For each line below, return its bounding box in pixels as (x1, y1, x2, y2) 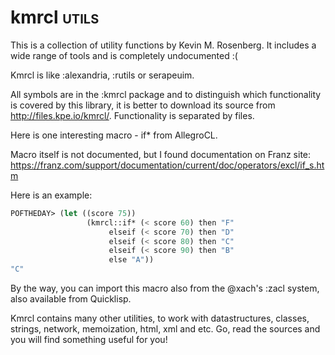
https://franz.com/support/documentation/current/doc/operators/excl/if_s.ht (10, 159, 325, 171)
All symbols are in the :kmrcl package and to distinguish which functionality (10, 88, 322, 100)
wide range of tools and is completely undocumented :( (10, 49, 238, 61)
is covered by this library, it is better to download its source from (10, 99, 276, 111)
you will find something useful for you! (10, 334, 168, 346)
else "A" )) (108, 255, 155, 265)
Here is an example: (10, 189, 93, 201)
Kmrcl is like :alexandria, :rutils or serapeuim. (10, 69, 195, 81)
